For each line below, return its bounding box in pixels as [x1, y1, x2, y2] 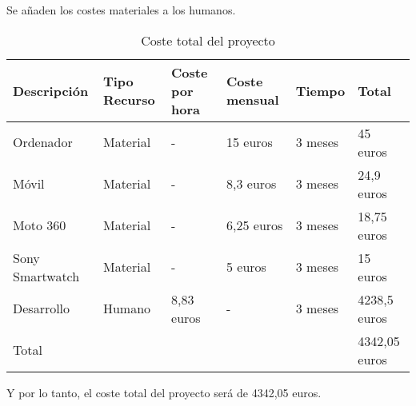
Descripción [13, 81, 89, 100]
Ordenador [13, 133, 73, 152]
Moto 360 [13, 216, 66, 235]
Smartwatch [13, 266, 80, 285]
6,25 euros [226, 216, 283, 235]
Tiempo [295, 81, 346, 100]
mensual [226, 90, 279, 109]
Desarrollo [13, 299, 70, 318]
